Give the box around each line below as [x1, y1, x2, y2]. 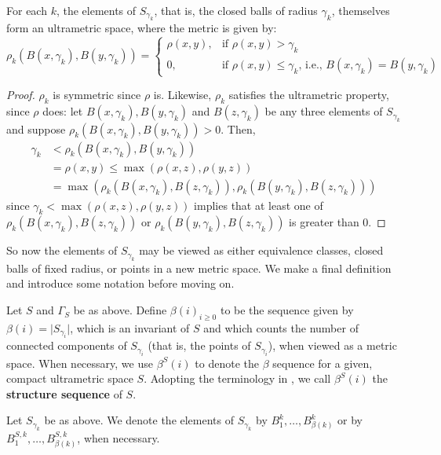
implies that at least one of [194, 196, 323, 213]
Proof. [6, 86, 35, 103]
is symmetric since [53, 86, 141, 103]
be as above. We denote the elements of [44, 412, 235, 428]
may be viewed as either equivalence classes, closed [139, 242, 384, 259]
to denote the [195, 354, 260, 371]
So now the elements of [6, 242, 118, 259]
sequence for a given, [272, 354, 373, 371]
